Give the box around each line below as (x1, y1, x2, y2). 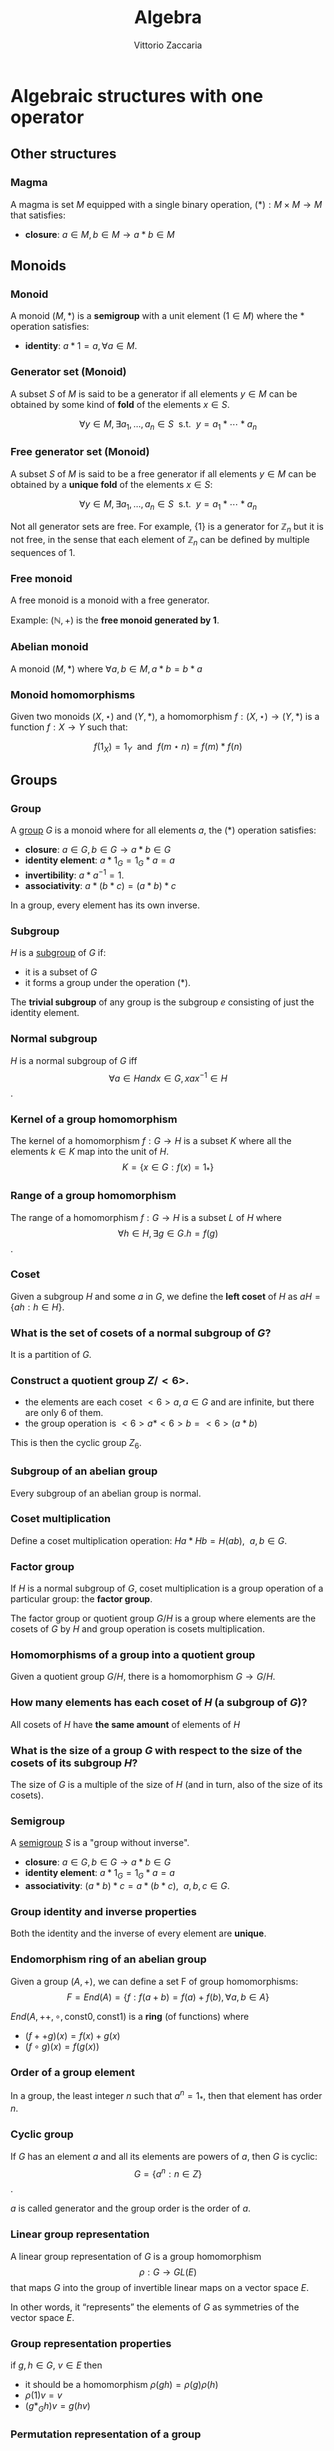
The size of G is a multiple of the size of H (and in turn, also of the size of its (10, 1779, 323, 1791)
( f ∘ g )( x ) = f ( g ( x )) (24, 2040, 100, 2052)
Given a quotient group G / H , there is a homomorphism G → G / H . (10, 1671, 276, 1683)
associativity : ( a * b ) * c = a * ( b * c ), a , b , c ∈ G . (24, 1880, 230, 1892)
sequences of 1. (10, 547, 76, 559)
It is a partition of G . (10, 1349, 92, 1361)
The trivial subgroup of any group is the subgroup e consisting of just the (10, 996, 315, 1008)
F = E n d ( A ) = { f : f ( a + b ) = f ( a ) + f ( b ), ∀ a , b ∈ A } (66, 1991, 270, 2003)
